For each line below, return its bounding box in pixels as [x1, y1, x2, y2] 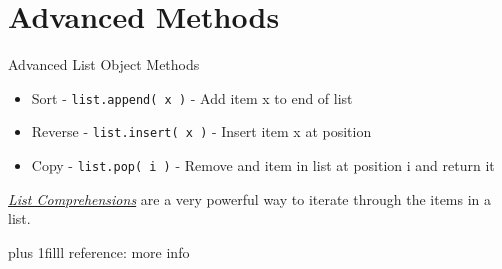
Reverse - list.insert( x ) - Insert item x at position [31, 121, 372, 142]
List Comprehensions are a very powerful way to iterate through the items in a [8, 188, 492, 209]
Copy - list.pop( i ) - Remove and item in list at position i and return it [31, 155, 495, 176]
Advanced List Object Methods [8, 54, 200, 75]
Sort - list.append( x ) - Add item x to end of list [31, 87, 353, 108]
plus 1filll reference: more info [8, 241, 190, 262]
